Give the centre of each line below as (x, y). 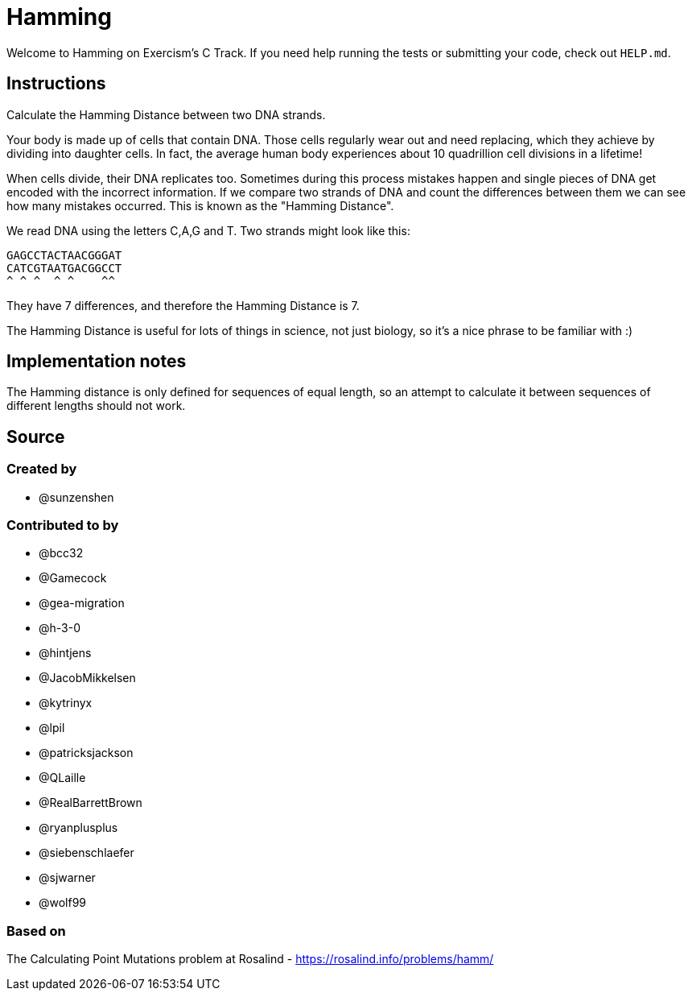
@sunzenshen (76, 497)
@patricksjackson (86, 753)
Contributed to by (63, 525)
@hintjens (65, 653)
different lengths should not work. (96, 406)
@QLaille (62, 778)
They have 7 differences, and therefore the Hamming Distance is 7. (183, 305)
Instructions (56, 84)
